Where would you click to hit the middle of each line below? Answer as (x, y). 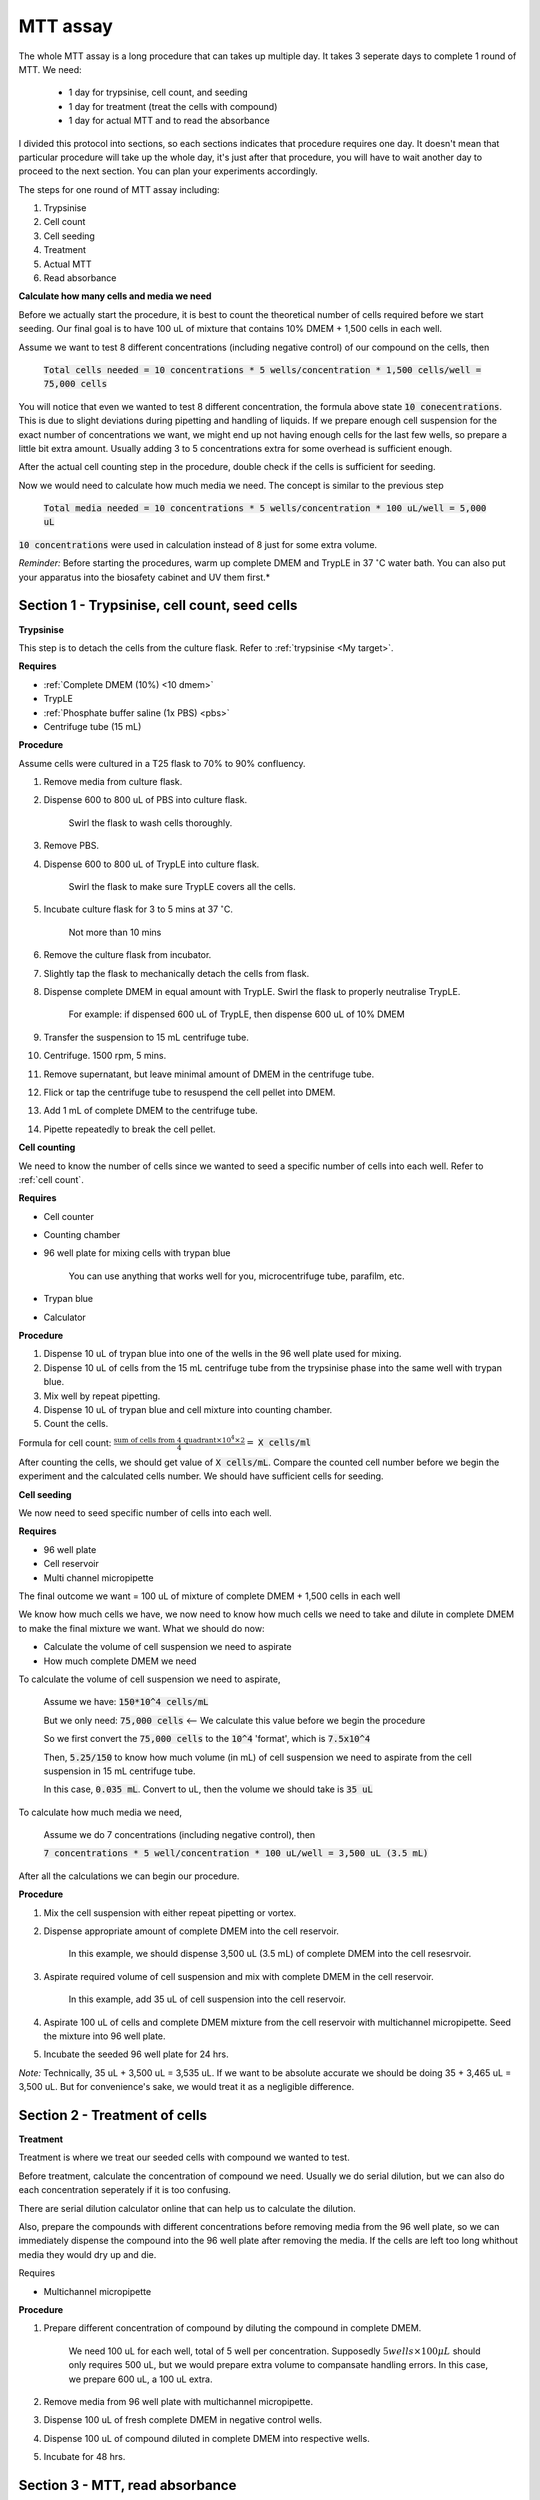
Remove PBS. (71, 846)
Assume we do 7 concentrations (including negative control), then (179, 1835)
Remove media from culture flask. (113, 782)
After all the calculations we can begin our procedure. (129, 1876)
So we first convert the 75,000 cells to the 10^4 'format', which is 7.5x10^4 (207, 1739)
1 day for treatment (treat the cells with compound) (173, 106)
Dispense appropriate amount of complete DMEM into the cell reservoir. (191, 1931)
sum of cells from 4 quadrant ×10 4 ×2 (179, 1439)
